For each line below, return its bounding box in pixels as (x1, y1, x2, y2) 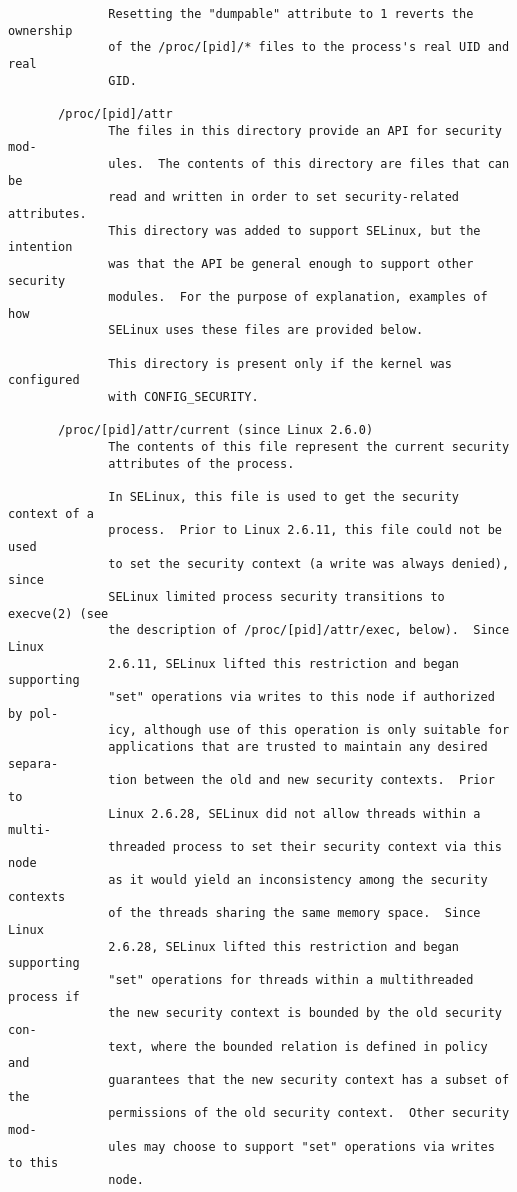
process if (8, 989, 80, 1004)
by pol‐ (8, 706, 59, 721)
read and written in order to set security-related (108, 190, 460, 205)
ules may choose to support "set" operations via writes (108, 1139, 495, 1154)
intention (8, 240, 73, 255)
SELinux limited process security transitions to (108, 589, 445, 604)
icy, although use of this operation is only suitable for (108, 723, 510, 738)
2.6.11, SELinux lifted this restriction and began (108, 656, 460, 671)
